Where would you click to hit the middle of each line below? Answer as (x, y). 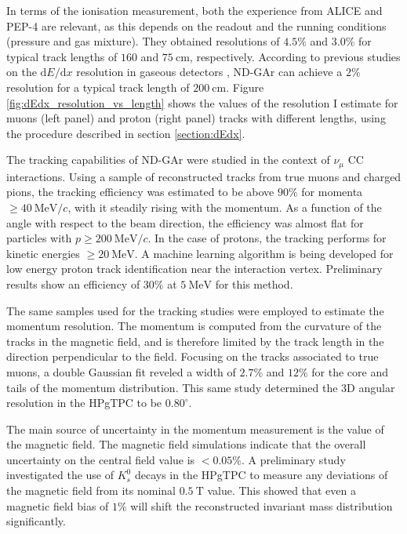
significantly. (36, 521)
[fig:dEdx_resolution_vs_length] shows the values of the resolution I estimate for (202, 102)
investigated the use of (60, 475)
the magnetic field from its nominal (91, 490)
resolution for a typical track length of (98, 87)
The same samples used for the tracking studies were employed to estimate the (195, 310)
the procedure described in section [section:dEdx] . (126, 133)
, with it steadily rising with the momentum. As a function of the (225, 207)
